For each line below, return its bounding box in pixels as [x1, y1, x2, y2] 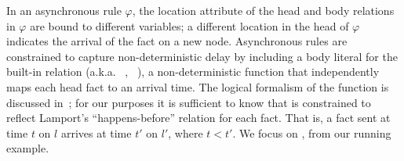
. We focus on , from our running [232, 124, 391, 141]
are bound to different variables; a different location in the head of [30, 17, 349, 34]
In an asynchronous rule [6, 2, 122, 18]
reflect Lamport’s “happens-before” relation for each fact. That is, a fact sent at [6, 109, 391, 126]
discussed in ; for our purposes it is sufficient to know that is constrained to [6, 94, 371, 110]
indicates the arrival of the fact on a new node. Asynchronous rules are [6, 33, 348, 49]
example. [6, 140, 49, 156]
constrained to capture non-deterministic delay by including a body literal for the [6, 48, 398, 64]
